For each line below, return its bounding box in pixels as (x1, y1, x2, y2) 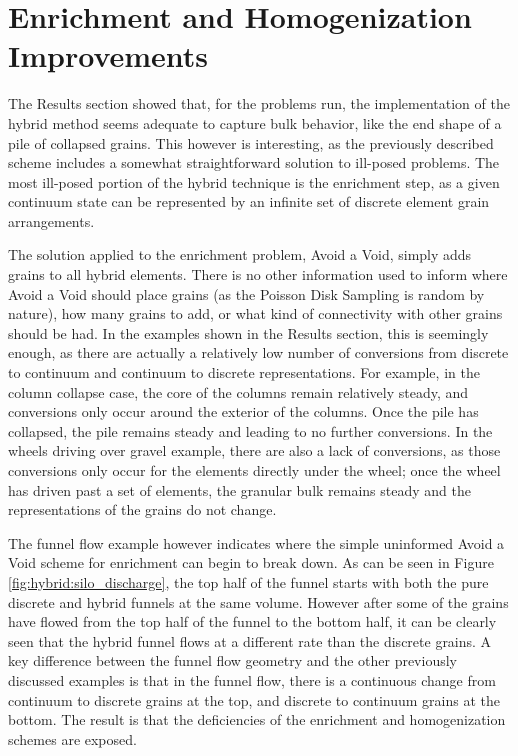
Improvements (8, 35, 209, 76)
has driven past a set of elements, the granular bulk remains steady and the (8, 479, 471, 500)
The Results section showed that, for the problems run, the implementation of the (8, 93, 510, 114)
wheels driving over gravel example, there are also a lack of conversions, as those (8, 440, 501, 461)
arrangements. (8, 210, 95, 231)
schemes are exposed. (8, 728, 137, 749)
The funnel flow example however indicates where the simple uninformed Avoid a (8, 532, 505, 553)
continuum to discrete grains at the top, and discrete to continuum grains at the (8, 689, 501, 710)
